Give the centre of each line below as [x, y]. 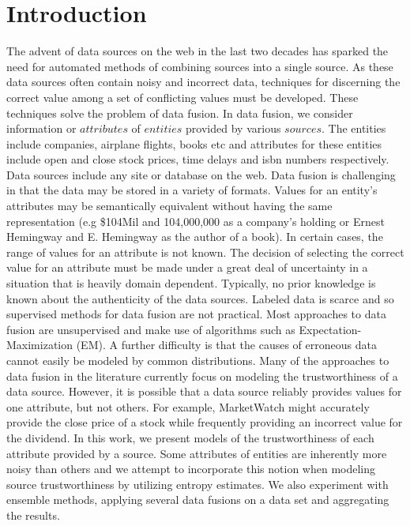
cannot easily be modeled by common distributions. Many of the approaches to [198, 360]
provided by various [233, 128]
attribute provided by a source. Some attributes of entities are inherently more [197, 453]
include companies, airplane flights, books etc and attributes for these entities [194, 143]
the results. [33, 515]
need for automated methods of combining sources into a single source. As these [200, 66]
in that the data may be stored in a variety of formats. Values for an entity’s [192, 190]
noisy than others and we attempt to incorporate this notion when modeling [191, 469]
